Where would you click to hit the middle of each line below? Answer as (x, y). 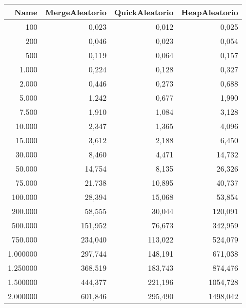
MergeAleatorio (76, 12)
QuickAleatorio (144, 12)
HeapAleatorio (210, 12)
